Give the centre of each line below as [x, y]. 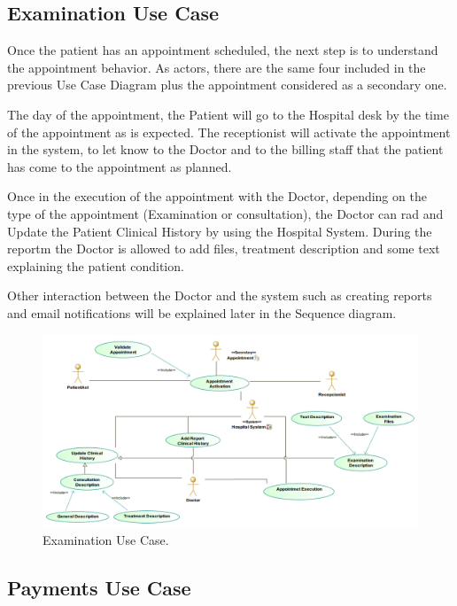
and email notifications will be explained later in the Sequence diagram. [202, 312]
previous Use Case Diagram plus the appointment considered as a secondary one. [227, 85]
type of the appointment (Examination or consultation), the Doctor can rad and [225, 213]
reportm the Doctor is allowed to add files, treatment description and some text [224, 249]
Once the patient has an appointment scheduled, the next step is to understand [223, 50]
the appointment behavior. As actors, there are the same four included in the [217, 67]
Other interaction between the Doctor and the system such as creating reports [220, 295]
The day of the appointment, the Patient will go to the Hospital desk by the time [228, 114]
